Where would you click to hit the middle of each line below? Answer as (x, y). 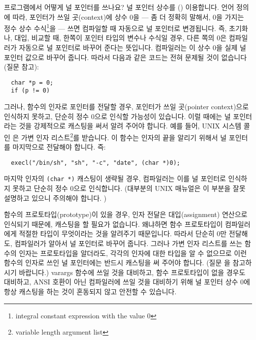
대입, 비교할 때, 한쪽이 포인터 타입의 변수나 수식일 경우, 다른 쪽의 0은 (121, 38)
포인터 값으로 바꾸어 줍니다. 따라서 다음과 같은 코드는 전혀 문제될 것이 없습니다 (126, 57)
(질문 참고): (21, 67)
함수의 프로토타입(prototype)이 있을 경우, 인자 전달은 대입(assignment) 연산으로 (126, 214)
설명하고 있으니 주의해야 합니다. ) (55, 198)
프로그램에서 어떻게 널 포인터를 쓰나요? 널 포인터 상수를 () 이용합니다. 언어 (119, 7)
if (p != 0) (31, 91)
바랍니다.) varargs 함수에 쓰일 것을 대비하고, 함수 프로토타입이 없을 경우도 (132, 272)
